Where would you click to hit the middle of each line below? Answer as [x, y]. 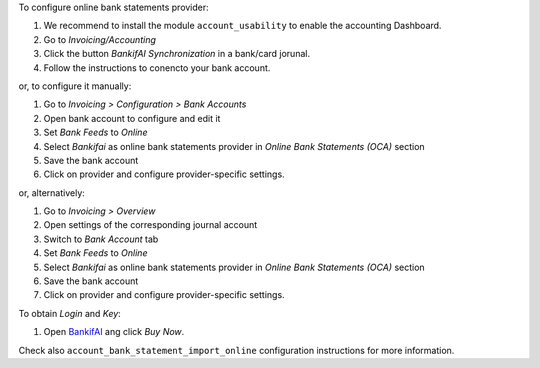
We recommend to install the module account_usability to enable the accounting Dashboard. [242, 26]
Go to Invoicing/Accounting [100, 39]
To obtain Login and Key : [70, 313]
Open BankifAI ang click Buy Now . [114, 332]
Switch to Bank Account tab [101, 239]
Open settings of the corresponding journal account [150, 225]
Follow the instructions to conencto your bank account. [157, 67]
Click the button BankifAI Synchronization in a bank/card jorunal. [176, 54]
